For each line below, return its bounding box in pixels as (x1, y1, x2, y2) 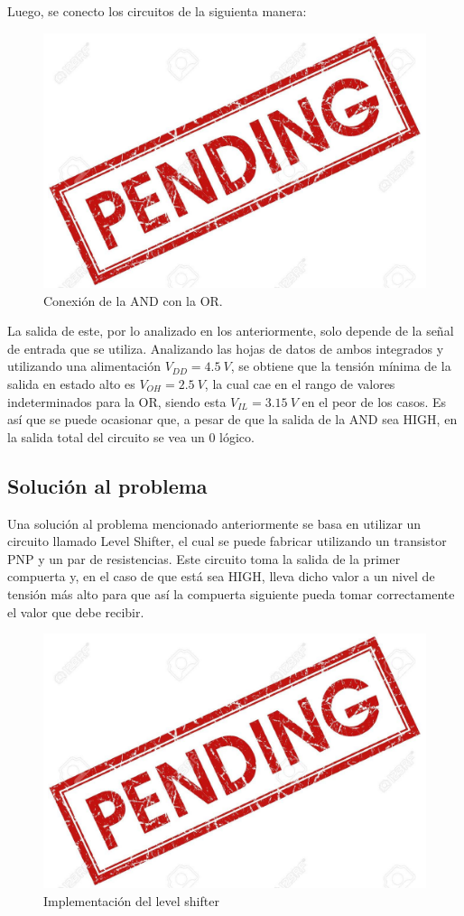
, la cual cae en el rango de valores (204, 374, 395, 393)
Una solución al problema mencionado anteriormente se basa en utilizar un (7, 514, 422, 532)
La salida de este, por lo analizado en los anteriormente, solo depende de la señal (7, 321, 454, 340)
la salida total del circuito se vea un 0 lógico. (7, 427, 255, 446)
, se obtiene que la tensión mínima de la (230, 356, 451, 375)
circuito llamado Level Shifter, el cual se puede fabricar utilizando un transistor (7, 532, 447, 551)
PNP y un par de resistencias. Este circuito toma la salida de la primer (7, 549, 401, 568)
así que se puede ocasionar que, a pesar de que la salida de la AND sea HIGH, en (7, 410, 458, 429)
